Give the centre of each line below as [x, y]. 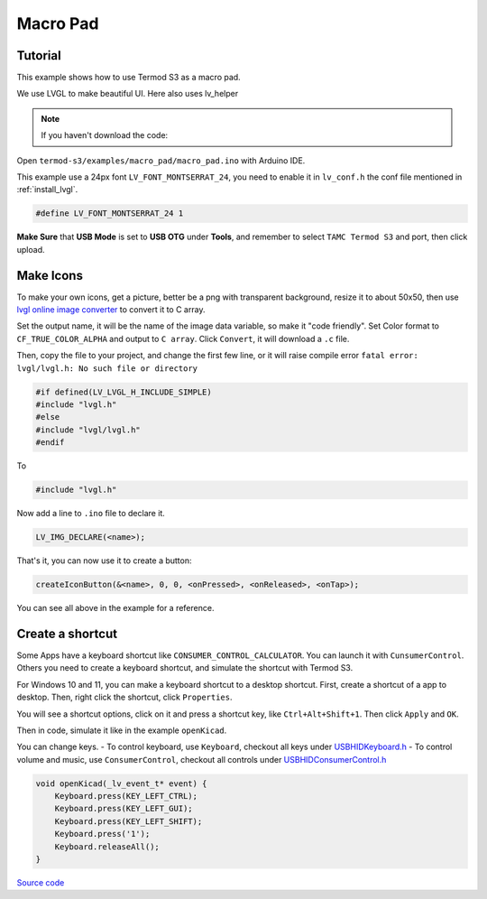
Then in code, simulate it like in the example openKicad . [122, 730]
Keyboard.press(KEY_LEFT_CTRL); [126, 796]
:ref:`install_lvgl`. [47, 190]
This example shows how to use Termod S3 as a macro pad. [129, 78]
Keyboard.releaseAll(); [107, 847]
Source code [41, 883]
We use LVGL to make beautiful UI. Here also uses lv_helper [128, 94]
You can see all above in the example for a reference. [115, 608]
